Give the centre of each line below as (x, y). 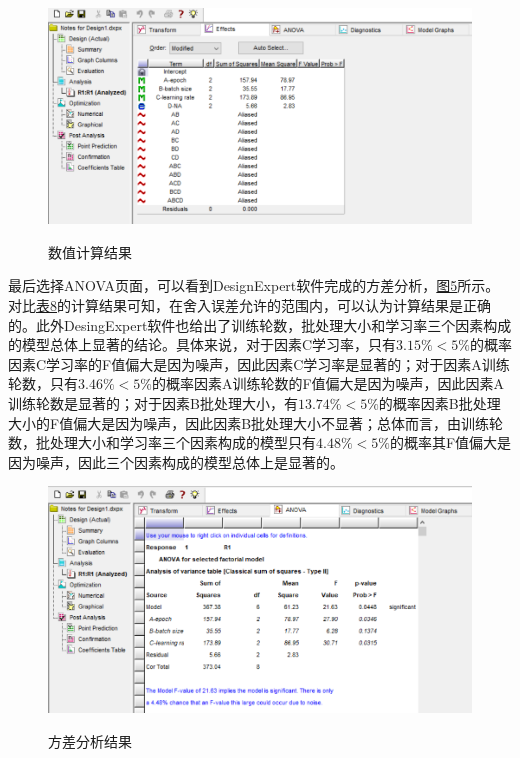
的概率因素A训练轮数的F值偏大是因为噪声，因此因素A (328, 383)
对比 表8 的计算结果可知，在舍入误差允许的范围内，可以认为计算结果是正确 (249, 305)
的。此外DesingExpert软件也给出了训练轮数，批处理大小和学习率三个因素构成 (260, 324)
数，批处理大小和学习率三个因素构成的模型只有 (162, 442)
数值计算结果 (90, 251)
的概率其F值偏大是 (450, 442)
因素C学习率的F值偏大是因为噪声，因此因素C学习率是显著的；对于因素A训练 (259, 363)
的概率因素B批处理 (439, 403)
